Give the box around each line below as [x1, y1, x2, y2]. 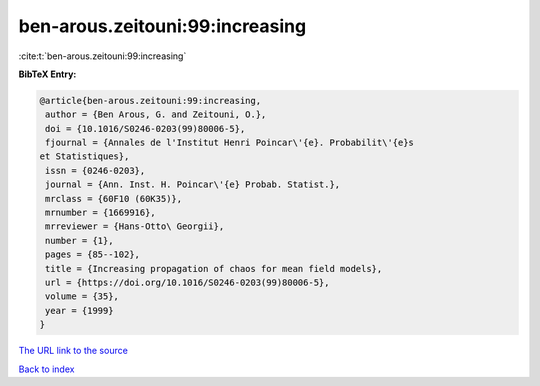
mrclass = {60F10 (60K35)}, [45, 193, 183, 204]
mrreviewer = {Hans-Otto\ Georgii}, [45, 221, 225, 232]
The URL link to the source [18, 345, 129, 357]
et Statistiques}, [39, 151, 130, 162]
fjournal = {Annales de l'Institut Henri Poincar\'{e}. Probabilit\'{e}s [45, 137, 415, 149]
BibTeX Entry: [18, 68, 77, 80]
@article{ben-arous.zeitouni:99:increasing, [39, 95, 262, 106]
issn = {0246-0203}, [45, 165, 146, 176]
